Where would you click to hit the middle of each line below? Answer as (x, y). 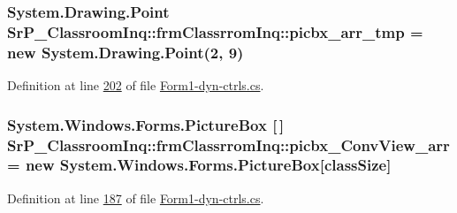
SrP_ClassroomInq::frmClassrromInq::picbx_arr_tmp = (215, 31)
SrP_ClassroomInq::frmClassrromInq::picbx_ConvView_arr (228, 145)
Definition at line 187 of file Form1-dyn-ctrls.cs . (136, 198)
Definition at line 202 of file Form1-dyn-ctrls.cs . (136, 85)
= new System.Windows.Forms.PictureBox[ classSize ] (199, 165)
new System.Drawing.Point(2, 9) (126, 52)
